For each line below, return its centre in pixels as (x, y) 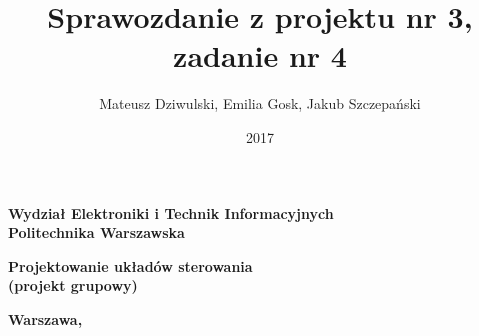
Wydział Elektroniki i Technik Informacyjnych (171, 212)
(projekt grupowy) (73, 285)
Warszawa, (45, 318)
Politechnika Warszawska (96, 232)
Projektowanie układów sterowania (130, 265)
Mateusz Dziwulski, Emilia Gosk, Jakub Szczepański (260, 103)
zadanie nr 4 (260, 55)
